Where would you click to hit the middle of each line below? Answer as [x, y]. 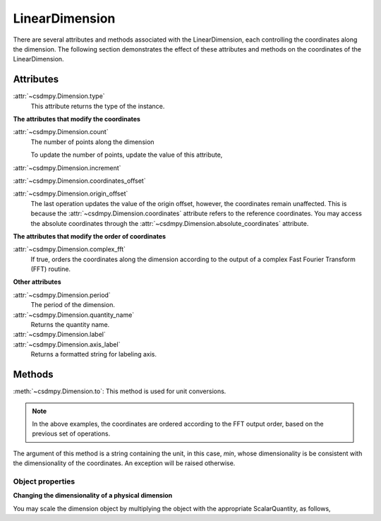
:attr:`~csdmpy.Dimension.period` [62, 295]
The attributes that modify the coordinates [77, 119]
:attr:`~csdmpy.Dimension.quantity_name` [74, 315]
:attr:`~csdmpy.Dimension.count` [61, 132]
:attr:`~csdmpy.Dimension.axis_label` [67, 344]
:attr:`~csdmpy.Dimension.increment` [67, 168]
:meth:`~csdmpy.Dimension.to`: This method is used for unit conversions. [120, 391]
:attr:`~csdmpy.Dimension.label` [59, 335]
